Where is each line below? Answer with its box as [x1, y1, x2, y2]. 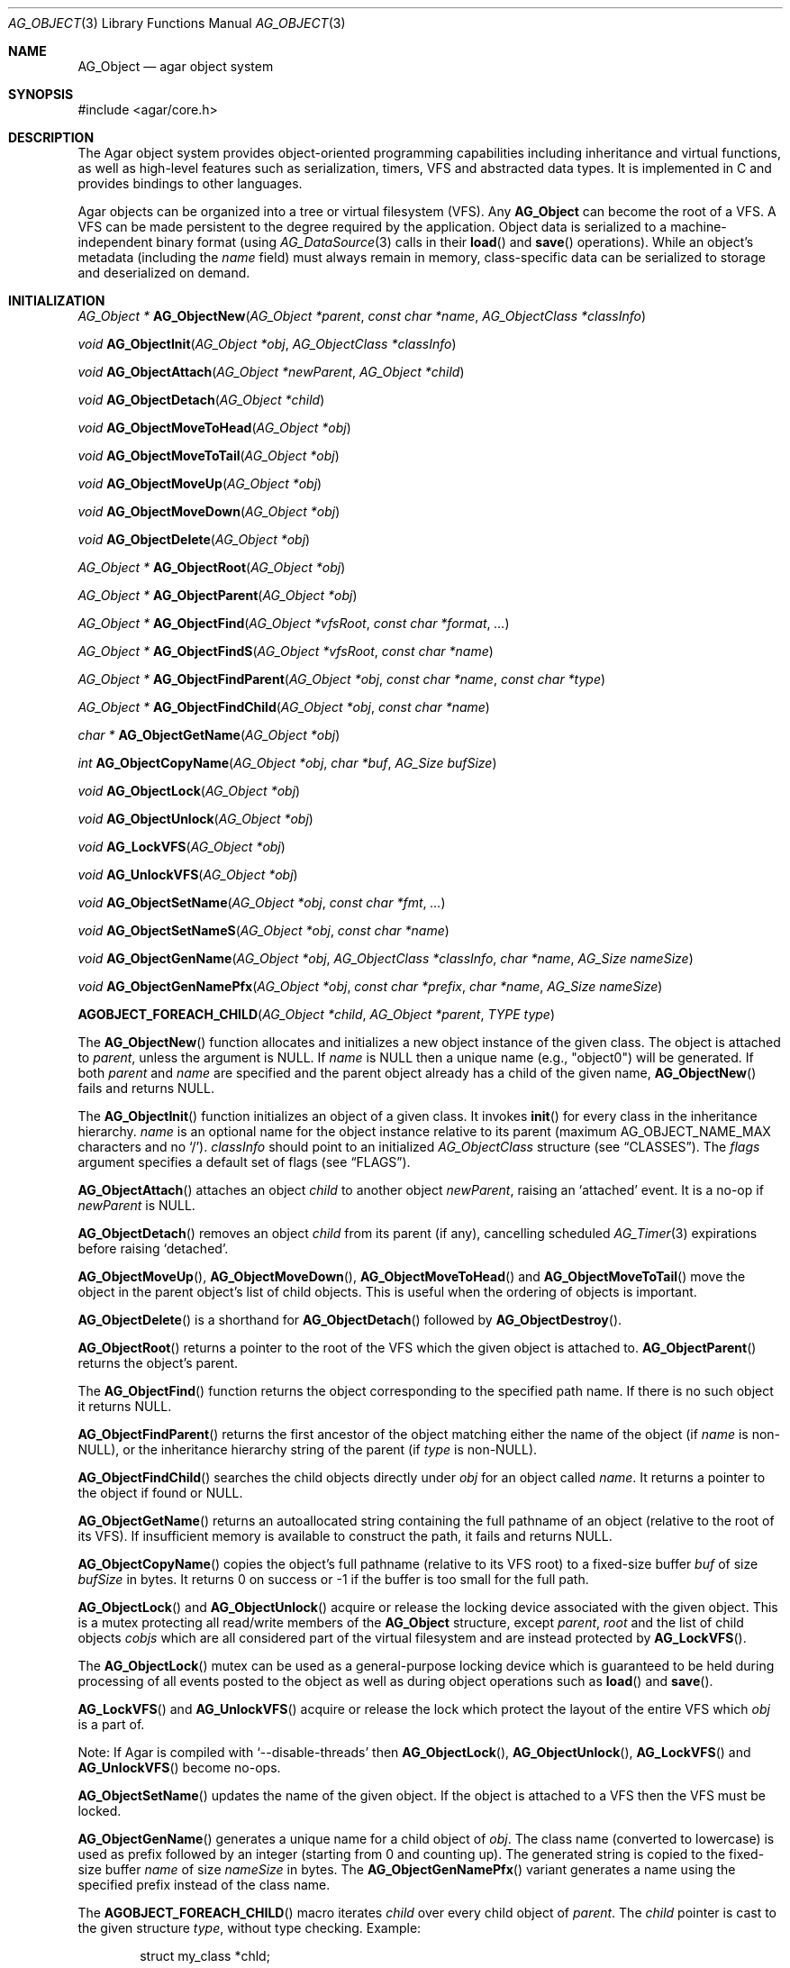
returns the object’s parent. [77, 1355, 239, 1371]
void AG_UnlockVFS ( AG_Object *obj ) [77, 867, 298, 882]
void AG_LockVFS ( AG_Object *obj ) [77, 839, 286, 854]
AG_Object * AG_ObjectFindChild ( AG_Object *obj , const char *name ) [77, 699, 490, 715]
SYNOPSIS [8, 87, 74, 102]
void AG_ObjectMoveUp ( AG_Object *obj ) [77, 476, 322, 491]
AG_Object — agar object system [77, 59, 274, 74]
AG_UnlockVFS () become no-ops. [77, 1760, 281, 1775]
